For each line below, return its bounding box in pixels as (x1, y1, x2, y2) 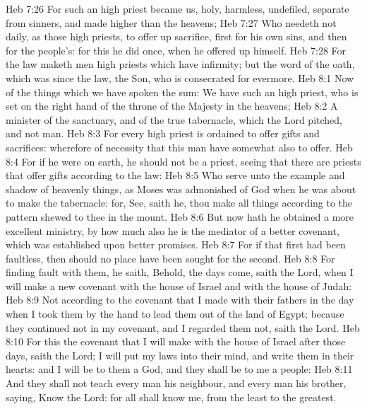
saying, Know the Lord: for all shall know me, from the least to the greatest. (6, 389, 337, 404)
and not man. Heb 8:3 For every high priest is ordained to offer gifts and (6, 126, 320, 141)
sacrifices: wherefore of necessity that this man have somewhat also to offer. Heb (6, 139, 353, 154)
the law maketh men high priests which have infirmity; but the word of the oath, (6, 57, 355, 71)
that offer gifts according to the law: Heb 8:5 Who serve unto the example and (6, 168, 345, 183)
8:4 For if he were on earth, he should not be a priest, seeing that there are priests (6, 154, 361, 168)
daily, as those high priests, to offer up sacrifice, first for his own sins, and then (6, 29, 347, 44)
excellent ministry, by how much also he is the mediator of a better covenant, (6, 223, 339, 238)
